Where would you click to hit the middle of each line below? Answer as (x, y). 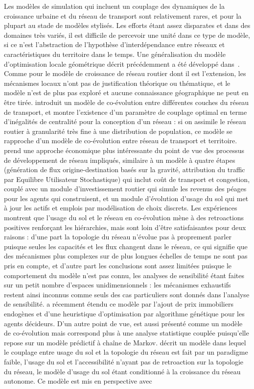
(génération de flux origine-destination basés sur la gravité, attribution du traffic (125, 169)
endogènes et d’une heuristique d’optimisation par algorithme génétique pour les (124, 313)
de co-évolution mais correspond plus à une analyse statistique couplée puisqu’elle (127, 333)
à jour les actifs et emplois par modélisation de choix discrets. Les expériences (121, 208)
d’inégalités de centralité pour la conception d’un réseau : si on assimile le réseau (125, 121)
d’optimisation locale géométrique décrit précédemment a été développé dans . (122, 64)
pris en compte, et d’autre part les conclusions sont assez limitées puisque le (118, 266)
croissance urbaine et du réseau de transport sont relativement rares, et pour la (123, 15)
